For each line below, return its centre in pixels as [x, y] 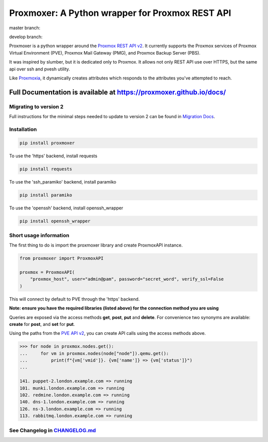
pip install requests [46, 169]
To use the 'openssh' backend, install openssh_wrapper [66, 208]
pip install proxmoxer [47, 143]
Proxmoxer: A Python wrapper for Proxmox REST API [120, 13]
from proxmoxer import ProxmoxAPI [62, 258]
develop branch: [26, 37]
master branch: [25, 28]
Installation [23, 129]
